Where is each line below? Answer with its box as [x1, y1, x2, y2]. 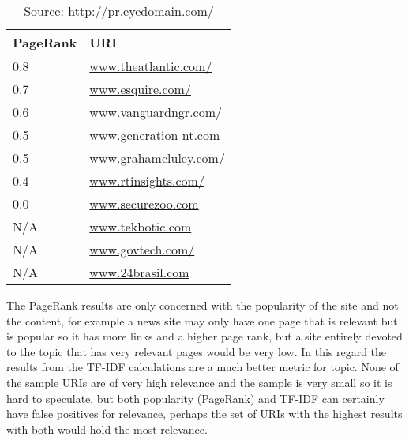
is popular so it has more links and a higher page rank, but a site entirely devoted [6, 328, 403, 344]
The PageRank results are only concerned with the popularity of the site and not [6, 297, 399, 313]
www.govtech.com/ [89, 240, 195, 258]
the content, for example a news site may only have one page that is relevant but [6, 312, 398, 329]
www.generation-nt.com [89, 126, 220, 144]
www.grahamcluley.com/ [89, 149, 225, 167]
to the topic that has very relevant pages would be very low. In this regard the [6, 343, 387, 359]
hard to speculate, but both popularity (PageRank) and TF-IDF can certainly [6, 389, 385, 406]
